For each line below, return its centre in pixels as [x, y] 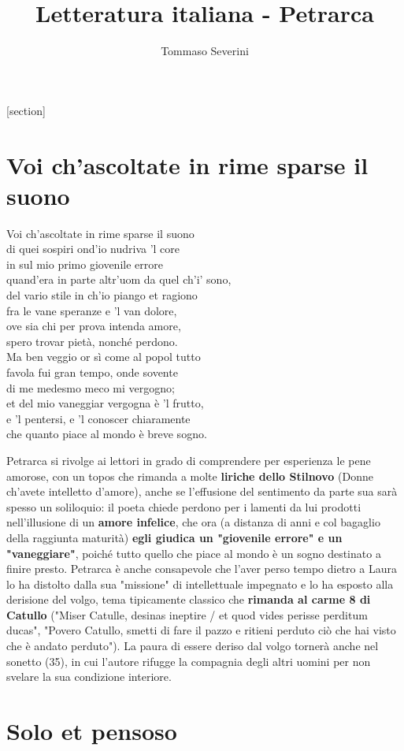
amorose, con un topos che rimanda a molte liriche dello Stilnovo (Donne [190, 476]
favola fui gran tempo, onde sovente [92, 372]
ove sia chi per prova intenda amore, [94, 326]
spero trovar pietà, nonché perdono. [92, 341]
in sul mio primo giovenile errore [85, 264]
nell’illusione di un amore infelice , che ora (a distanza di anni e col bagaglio [193, 522]
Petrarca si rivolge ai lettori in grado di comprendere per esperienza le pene [189, 460]
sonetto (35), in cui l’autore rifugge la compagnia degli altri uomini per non [189, 661]
